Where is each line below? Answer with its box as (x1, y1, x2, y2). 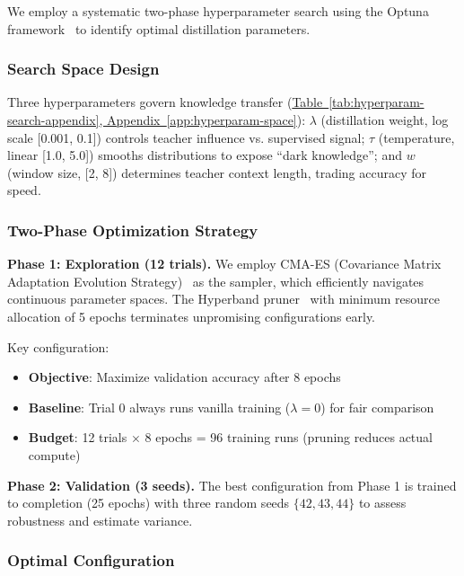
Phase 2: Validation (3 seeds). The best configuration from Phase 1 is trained (7, 475, 457, 494)
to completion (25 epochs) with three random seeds (7, 493, 290, 512)
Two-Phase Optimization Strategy (7, 218, 258, 241)
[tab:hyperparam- (328, 93, 425, 111)
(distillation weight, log (320, 111, 449, 128)
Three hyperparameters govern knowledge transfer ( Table (7, 93, 323, 111)
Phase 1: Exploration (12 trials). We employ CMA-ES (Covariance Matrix (7, 254, 442, 273)
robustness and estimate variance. (7, 510, 193, 529)
